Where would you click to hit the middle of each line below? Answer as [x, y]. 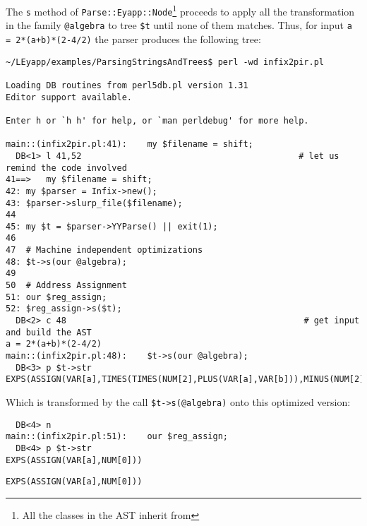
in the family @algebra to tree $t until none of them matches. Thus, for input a [179, 25]
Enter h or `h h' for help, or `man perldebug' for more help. [157, 120]
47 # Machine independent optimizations [104, 250]
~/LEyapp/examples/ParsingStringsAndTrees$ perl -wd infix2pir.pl [165, 62]
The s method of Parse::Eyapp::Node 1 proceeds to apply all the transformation [180, 10]
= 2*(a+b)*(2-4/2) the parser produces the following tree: [133, 38]
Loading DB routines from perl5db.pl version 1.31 [127, 85]
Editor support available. [69, 97]
